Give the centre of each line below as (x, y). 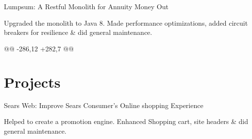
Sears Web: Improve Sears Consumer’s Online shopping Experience (104, 105)
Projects (32, 82)
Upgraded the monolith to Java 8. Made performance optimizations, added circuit (126, 23)
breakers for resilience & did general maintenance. (78, 32)
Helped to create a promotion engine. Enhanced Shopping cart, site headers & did (126, 121)
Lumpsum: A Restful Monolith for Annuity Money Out (86, 6)
